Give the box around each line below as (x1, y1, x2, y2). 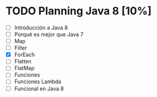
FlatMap (14, 65, 35, 72)
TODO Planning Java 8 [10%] (5, 4, 152, 18)
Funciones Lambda (14, 78, 61, 85)
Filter (14, 44, 27, 51)
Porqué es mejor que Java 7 (14, 31, 84, 38)
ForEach (14, 51, 35, 58)
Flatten (14, 58, 32, 65)
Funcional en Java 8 (14, 85, 64, 92)
